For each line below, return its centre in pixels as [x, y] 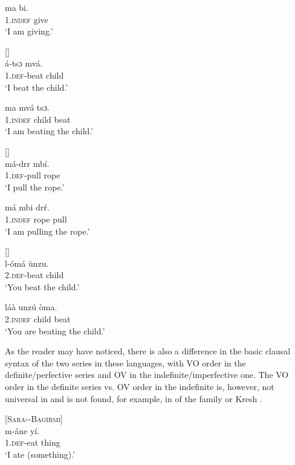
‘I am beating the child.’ [49, 131]
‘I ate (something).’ [40, 454]
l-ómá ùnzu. [27, 263]
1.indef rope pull [36, 219]
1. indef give [27, 19]
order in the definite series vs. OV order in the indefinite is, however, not [140, 387]
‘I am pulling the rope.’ [47, 231]
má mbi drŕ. [27, 207]
